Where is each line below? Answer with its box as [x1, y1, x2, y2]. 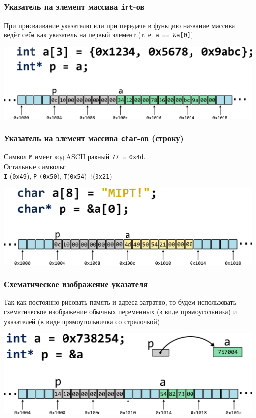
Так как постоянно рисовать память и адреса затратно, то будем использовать [4, 297, 237, 307]
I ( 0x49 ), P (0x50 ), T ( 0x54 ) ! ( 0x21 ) [4, 171, 112, 181]
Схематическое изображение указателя [4, 277, 148, 290]
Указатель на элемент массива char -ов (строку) [4, 132, 184, 144]
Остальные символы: [4, 161, 66, 171]
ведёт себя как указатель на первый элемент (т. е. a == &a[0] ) [4, 30, 193, 40]
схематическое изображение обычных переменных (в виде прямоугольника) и [4, 306, 237, 317]
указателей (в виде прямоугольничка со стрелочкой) [4, 316, 160, 326]
